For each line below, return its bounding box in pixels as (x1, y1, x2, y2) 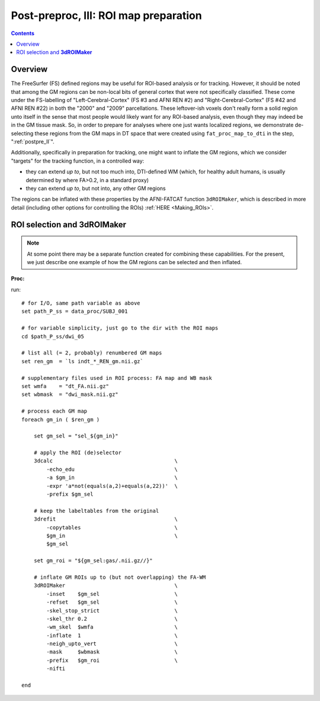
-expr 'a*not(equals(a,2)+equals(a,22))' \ (46, 483, 178, 489)
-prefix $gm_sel (46, 491, 94, 498)
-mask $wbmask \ (46, 649, 178, 655)
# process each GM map (21, 408, 88, 415)
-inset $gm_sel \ (46, 591, 178, 597)
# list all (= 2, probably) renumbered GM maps (21, 350, 162, 356)
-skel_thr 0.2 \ (46, 615, 178, 622)
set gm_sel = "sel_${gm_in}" (33, 433, 119, 439)
